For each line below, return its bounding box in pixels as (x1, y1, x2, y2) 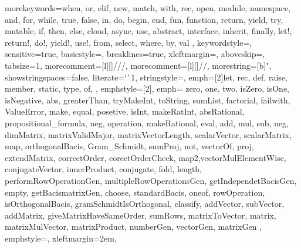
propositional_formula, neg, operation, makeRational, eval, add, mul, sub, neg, (5, 116, 289, 129)
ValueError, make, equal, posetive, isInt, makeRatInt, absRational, (5, 105, 245, 118)
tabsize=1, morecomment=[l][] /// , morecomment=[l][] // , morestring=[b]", (5, 59, 272, 71)
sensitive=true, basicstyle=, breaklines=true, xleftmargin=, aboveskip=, (5, 48, 265, 60)
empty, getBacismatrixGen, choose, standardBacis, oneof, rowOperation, (5, 186, 265, 198)
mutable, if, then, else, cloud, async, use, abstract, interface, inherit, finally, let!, (5, 25, 292, 37)
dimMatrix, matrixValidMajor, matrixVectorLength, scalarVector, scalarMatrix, (5, 128, 292, 140)
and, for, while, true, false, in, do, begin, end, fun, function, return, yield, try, (5, 13, 283, 25)
